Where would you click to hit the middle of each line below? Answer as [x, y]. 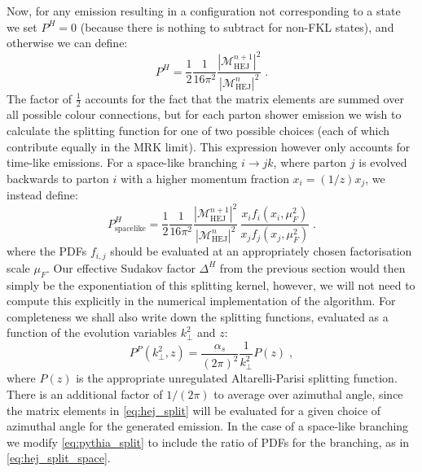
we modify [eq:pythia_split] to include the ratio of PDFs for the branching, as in [208, 441]
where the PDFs [47, 251]
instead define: [42, 195]
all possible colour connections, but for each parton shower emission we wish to [204, 114]
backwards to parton [58, 178]
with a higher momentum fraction [204, 178]
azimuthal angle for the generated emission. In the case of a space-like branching [208, 426]
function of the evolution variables [92, 332]
